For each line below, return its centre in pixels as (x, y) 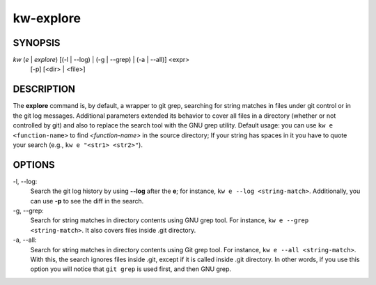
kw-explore (47, 18)
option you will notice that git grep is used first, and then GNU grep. (131, 269)
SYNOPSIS (37, 43)
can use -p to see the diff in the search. (87, 201)
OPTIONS (34, 165)
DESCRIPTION (44, 90)
